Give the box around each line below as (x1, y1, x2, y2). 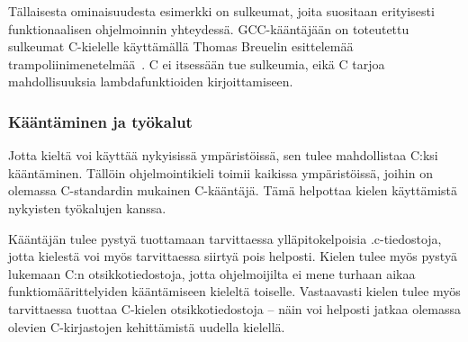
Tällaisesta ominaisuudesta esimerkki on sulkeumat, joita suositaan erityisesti (8, 2, 435, 20)
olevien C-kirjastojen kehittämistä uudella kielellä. (8, 317, 285, 336)
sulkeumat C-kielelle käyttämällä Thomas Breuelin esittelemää (8, 37, 354, 56)
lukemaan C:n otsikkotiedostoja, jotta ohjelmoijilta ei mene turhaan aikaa (8, 264, 416, 283)
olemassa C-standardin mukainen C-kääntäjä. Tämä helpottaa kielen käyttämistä (8, 181, 457, 200)
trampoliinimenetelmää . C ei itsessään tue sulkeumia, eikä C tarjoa (8, 54, 385, 73)
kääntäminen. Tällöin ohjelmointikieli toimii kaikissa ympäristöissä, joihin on (8, 163, 433, 182)
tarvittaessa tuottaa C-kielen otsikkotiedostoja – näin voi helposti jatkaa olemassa (8, 299, 462, 318)
